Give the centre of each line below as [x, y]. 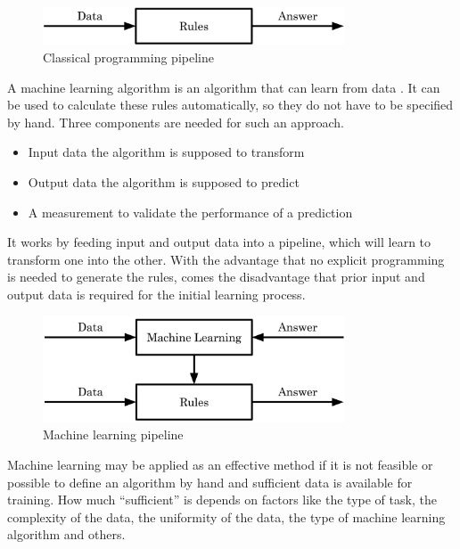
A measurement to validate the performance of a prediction [190, 212]
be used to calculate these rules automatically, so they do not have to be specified [230, 105]
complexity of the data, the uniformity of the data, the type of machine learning [226, 516]
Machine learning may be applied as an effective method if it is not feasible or [220, 464]
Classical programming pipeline [128, 57]
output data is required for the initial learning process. [156, 294]
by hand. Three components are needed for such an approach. [176, 122]
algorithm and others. [66, 534]
